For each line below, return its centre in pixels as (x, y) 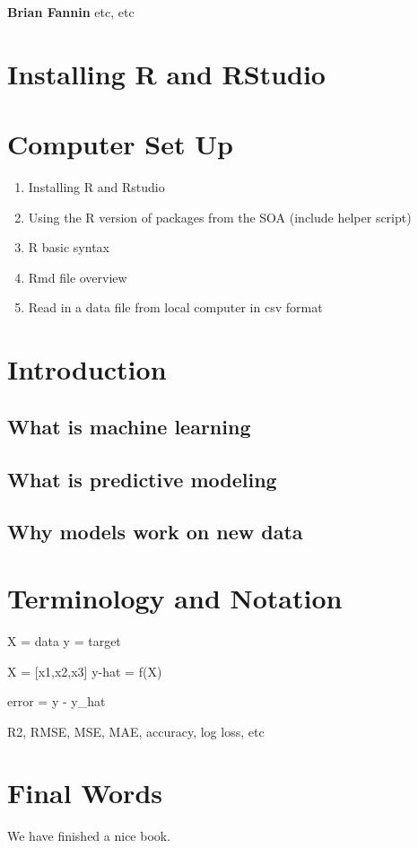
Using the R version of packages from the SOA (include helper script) (220, 217)
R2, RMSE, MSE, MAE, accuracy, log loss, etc (136, 731)
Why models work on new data (155, 532)
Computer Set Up (120, 144)
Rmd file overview (78, 277)
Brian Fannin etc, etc (71, 12)
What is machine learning (129, 426)
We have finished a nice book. (89, 836)
